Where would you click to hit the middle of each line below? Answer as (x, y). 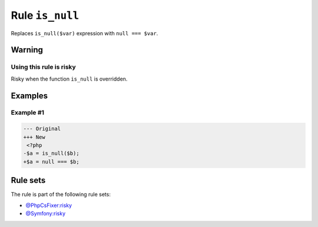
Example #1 (27, 113)
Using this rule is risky (43, 67)
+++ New (34, 137)
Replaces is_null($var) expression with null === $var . (85, 33)
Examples (29, 96)
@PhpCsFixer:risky (49, 205)
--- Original (42, 129)
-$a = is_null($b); (51, 153)
